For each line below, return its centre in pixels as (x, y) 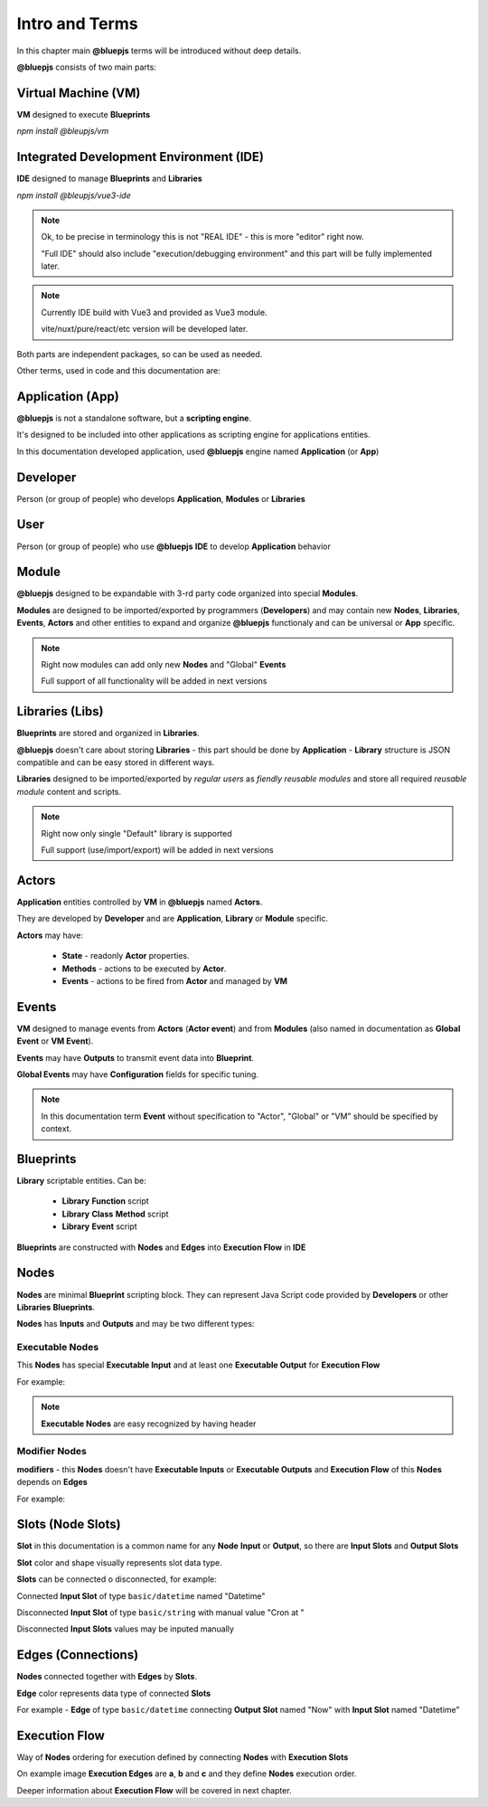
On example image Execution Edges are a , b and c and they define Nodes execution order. (187, 1774)
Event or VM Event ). (55, 1041)
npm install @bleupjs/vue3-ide (74, 195)
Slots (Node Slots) (69, 1524)
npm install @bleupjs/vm (63, 131)
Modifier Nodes (52, 1452)
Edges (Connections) (78, 1655)
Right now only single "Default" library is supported (136, 833)
